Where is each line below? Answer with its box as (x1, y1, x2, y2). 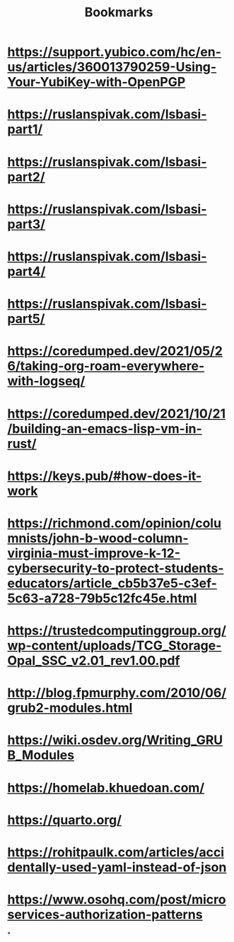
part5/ (7, 311, 45, 327)
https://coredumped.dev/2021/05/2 (7, 343, 223, 359)
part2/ (7, 169, 45, 184)
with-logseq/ (7, 373, 86, 389)
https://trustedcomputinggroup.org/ (7, 623, 226, 639)
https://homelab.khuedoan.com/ (7, 779, 205, 796)
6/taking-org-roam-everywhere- (7, 358, 205, 375)
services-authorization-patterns (7, 907, 203, 923)
